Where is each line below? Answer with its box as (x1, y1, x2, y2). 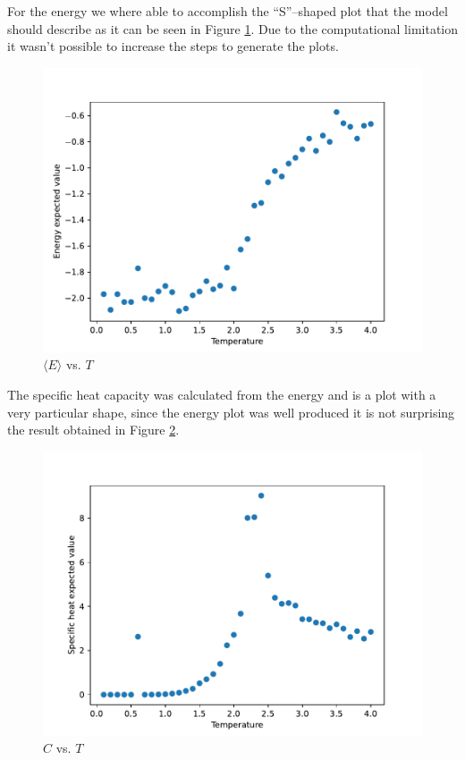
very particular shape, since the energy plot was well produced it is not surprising (7, 402, 455, 421)
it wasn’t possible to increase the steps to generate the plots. (7, 37, 339, 55)
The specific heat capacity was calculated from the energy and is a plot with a (7, 384, 436, 403)
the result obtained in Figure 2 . (7, 420, 180, 439)
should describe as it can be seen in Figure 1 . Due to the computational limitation (7, 19, 459, 38)
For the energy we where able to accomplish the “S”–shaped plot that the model (7, 2, 448, 20)
